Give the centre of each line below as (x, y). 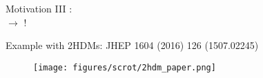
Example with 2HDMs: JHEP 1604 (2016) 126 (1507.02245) (132, 45)
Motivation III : (39, 8)
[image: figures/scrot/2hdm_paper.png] (125, 67)
